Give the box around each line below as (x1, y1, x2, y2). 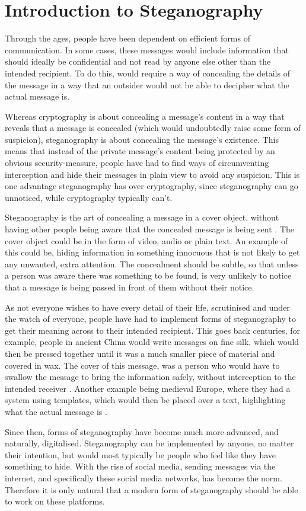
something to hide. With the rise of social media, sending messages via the (5, 460, 276, 472)
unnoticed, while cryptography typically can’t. (5, 191, 173, 203)
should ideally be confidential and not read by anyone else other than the (5, 55, 271, 68)
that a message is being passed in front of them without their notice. (5, 281, 254, 293)
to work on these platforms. (5, 495, 105, 507)
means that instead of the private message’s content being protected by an (5, 145, 275, 157)
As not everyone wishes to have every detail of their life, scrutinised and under (5, 301, 290, 313)
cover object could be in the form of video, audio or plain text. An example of (5, 234, 288, 247)
